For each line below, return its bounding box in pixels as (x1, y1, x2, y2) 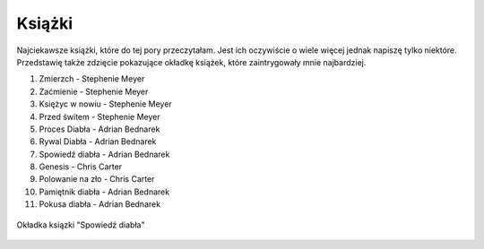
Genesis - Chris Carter (39, 161, 123, 172)
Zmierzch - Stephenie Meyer (39, 73, 145, 84)
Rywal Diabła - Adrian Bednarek (39, 136, 157, 147)
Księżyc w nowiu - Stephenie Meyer (39, 99, 172, 109)
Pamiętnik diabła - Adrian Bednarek (39, 186, 170, 197)
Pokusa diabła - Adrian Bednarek (39, 199, 161, 210)
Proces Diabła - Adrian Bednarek (39, 124, 160, 134)
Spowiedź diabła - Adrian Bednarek (39, 149, 170, 159)
